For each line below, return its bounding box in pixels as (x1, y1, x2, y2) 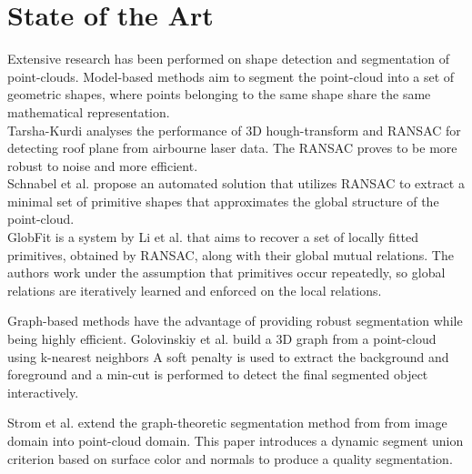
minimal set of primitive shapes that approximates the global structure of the (7, 191, 439, 210)
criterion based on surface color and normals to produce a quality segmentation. (7, 449, 453, 468)
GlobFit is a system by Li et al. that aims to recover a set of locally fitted (7, 227, 419, 247)
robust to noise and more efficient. (7, 156, 198, 175)
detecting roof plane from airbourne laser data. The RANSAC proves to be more (7, 138, 457, 157)
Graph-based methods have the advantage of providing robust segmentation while (7, 311, 463, 330)
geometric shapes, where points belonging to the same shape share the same (7, 85, 431, 104)
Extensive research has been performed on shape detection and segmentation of (7, 49, 450, 68)
